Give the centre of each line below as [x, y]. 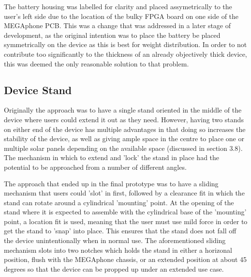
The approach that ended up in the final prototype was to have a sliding [111, 183]
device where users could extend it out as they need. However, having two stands [124, 119]
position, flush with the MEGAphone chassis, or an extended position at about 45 [125, 259]
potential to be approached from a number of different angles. [95, 167]
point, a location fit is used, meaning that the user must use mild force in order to [126, 221]
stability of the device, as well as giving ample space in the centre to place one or [124, 138]
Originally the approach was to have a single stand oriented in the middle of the [123, 110]
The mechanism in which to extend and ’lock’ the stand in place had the [112, 157]
